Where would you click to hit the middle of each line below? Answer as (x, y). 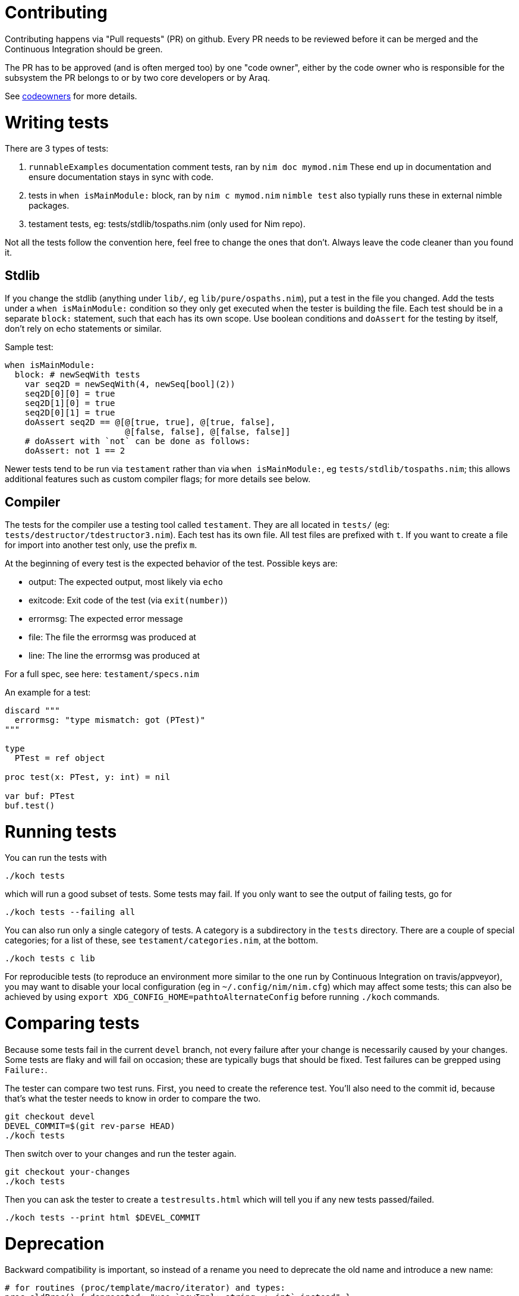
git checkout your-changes (67, 1171)
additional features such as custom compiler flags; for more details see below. (158, 479)
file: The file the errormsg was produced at (112, 637)
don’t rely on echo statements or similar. (83, 329)
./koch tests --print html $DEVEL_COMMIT (103, 1217)
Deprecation (55, 1243)
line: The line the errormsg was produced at (114, 655)
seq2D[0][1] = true (70, 413)
